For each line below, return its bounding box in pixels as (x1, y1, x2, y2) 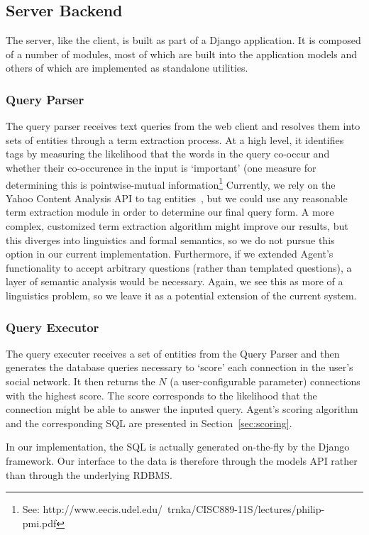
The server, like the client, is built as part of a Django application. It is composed (6, 33, 361, 48)
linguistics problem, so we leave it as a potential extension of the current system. (6, 287, 357, 302)
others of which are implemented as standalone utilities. (6, 60, 248, 75)
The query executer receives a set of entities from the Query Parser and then (6, 346, 340, 360)
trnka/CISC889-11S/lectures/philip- (167, 502, 325, 517)
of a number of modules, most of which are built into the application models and (6, 46, 357, 61)
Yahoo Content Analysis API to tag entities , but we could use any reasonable (6, 190, 348, 205)
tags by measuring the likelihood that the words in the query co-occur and (6, 146, 330, 161)
